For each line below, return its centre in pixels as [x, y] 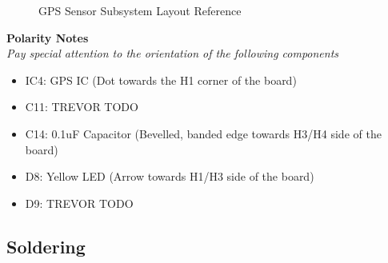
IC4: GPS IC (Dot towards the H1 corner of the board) [161, 80]
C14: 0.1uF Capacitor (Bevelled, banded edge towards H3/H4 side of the [203, 133]
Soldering [46, 246]
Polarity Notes [48, 37]
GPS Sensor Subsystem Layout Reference [140, 10]
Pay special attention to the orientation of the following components [173, 53]
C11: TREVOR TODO [82, 107]
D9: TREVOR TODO [79, 203]
